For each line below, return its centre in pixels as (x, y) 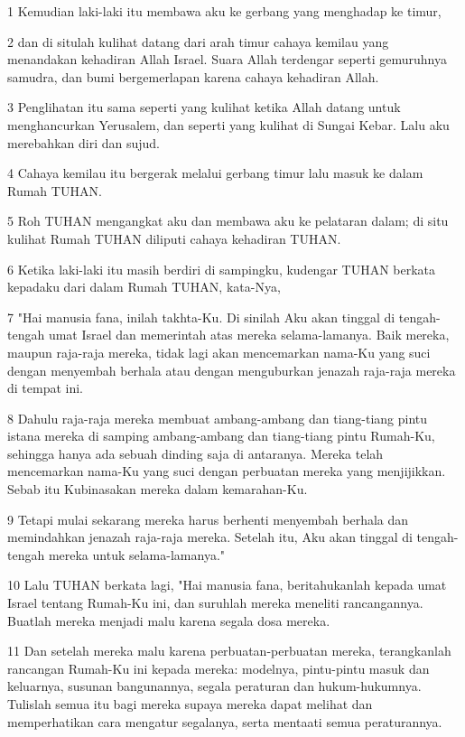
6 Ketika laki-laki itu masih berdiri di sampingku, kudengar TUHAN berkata (222, 269)
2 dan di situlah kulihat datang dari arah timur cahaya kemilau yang (198, 41)
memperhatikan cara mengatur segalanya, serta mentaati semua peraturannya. (225, 721)
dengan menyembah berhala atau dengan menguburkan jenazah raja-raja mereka (232, 370)
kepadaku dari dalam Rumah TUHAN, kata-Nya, (144, 287)
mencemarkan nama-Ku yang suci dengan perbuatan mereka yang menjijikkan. (227, 471)
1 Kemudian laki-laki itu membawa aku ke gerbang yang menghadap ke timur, (224, 11)
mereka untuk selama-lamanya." (137, 554)
